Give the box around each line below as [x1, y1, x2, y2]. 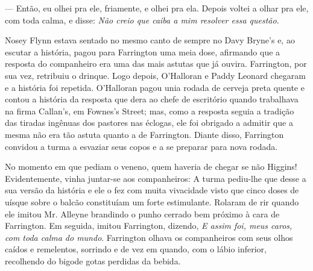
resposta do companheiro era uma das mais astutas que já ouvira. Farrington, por [5, 57, 307, 70]
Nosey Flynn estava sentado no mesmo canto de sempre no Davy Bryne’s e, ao [5, 34, 295, 46]
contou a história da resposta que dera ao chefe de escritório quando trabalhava [5, 93, 299, 105]
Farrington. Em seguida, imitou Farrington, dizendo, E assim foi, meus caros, [5, 219, 292, 232]
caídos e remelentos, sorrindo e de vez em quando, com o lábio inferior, [5, 243, 267, 255]
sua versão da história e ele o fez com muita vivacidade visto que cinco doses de [5, 184, 299, 196]
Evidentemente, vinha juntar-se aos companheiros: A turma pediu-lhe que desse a [5, 172, 306, 184]
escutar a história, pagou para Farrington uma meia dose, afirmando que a [5, 45, 280, 58]
